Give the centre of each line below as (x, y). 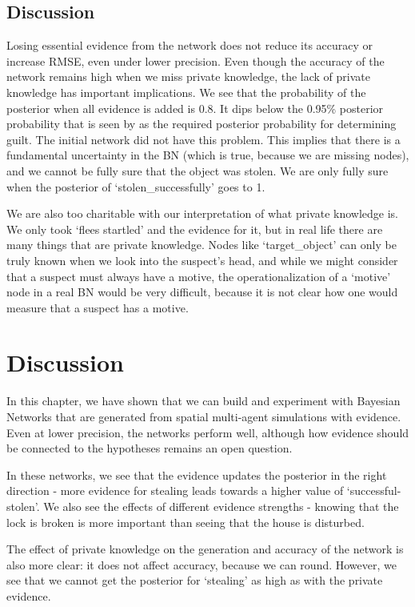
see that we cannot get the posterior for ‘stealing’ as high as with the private (195, 580)
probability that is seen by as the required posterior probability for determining (202, 124)
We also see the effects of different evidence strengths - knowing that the (221, 506)
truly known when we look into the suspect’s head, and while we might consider (202, 260)
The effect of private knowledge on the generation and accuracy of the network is (205, 549)
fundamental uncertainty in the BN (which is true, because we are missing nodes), (208, 155)
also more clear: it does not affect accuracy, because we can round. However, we (202, 564)
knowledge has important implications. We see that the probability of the (186, 92)
